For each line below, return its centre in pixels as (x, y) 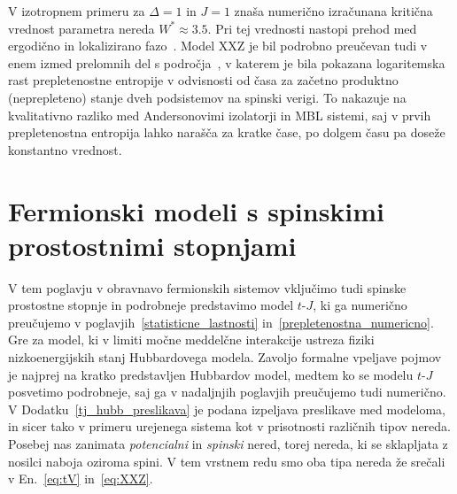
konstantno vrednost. (65, 149)
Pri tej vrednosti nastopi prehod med (316, 28)
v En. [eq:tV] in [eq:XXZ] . (81, 479)
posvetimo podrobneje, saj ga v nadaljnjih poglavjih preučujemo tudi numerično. (227, 392)
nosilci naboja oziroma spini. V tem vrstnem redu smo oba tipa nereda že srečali (227, 461)
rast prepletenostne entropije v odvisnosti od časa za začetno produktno (203, 80)
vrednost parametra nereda (81, 28)
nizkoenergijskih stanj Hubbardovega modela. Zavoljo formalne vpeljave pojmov (225, 357)
